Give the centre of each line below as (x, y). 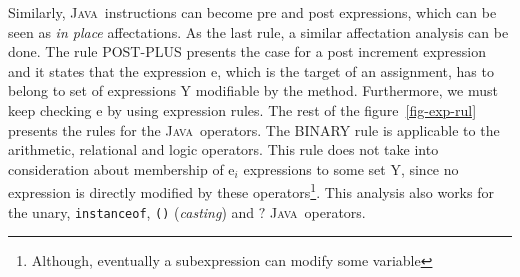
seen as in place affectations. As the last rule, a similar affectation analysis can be (258, 31)
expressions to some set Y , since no (351, 168)
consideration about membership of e (121, 168)
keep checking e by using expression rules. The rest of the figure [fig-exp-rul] (242, 109)
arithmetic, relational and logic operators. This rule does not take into (223, 149)
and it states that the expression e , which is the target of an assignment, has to (251, 70)
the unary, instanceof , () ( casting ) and (131, 211)
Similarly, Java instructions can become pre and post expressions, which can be (252, 12)
